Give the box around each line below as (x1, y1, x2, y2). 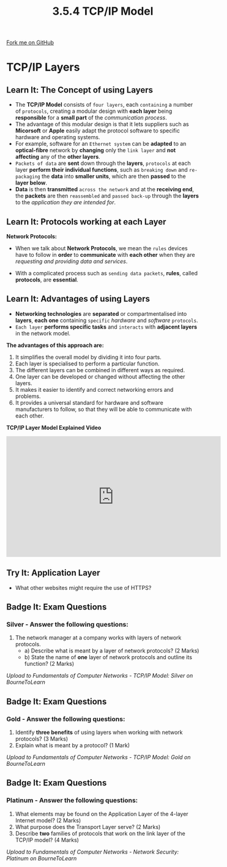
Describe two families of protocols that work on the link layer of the (15, 830, 185, 837)
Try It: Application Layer (6, 568, 100, 578)
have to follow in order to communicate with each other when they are (15, 251, 195, 258)
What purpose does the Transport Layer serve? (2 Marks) (15, 823, 161, 830)
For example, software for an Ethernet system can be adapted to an (15, 140, 187, 148)
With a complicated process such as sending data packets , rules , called (15, 270, 198, 277)
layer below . (15, 179, 48, 186)
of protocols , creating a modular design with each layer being (15, 107, 173, 115)
